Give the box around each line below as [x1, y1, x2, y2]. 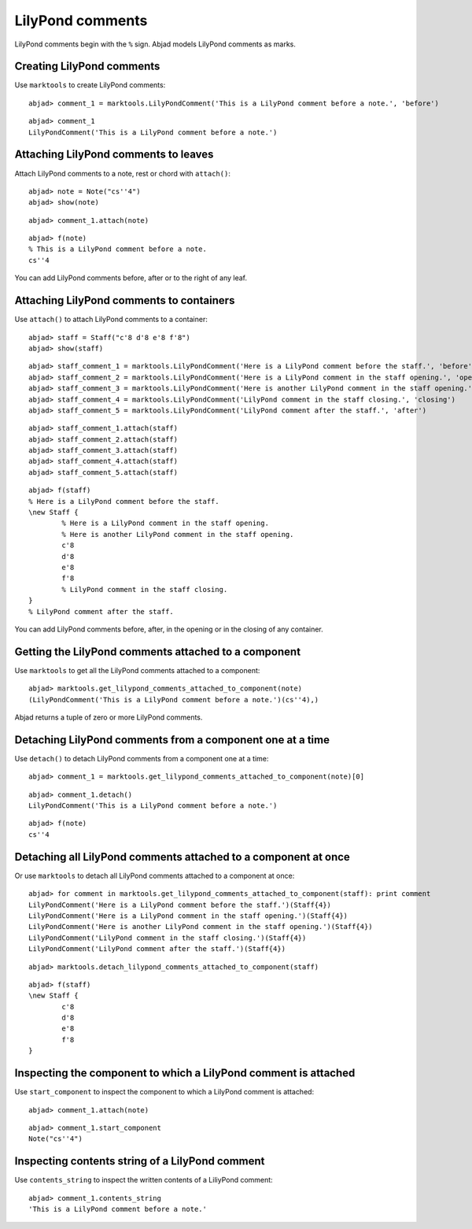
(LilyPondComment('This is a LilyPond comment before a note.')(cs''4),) [28, 695, 319, 704]
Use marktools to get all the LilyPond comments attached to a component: [14, 665, 260, 675]
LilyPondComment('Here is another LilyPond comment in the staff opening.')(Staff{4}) [28, 922, 373, 931]
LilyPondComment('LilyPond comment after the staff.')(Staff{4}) [28, 945, 286, 953]
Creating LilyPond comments [14, 60, 160, 73]
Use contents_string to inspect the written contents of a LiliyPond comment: [14, 1175, 273, 1185]
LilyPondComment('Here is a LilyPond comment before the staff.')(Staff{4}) [28, 900, 332, 909]
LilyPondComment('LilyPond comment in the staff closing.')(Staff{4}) [28, 933, 307, 942]
